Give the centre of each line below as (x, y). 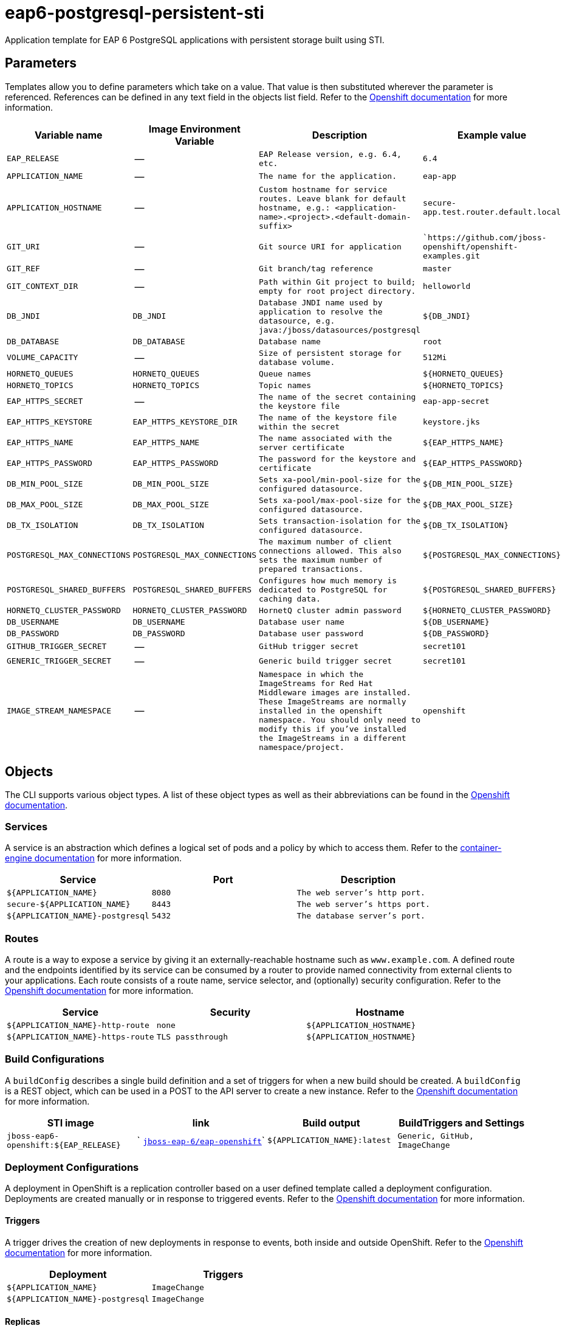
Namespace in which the (311, 674)
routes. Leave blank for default (333, 198)
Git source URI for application (330, 246)
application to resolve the (321, 311)
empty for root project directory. (337, 291)
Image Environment (194, 129)
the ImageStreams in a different (333, 738)
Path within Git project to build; (337, 282)
